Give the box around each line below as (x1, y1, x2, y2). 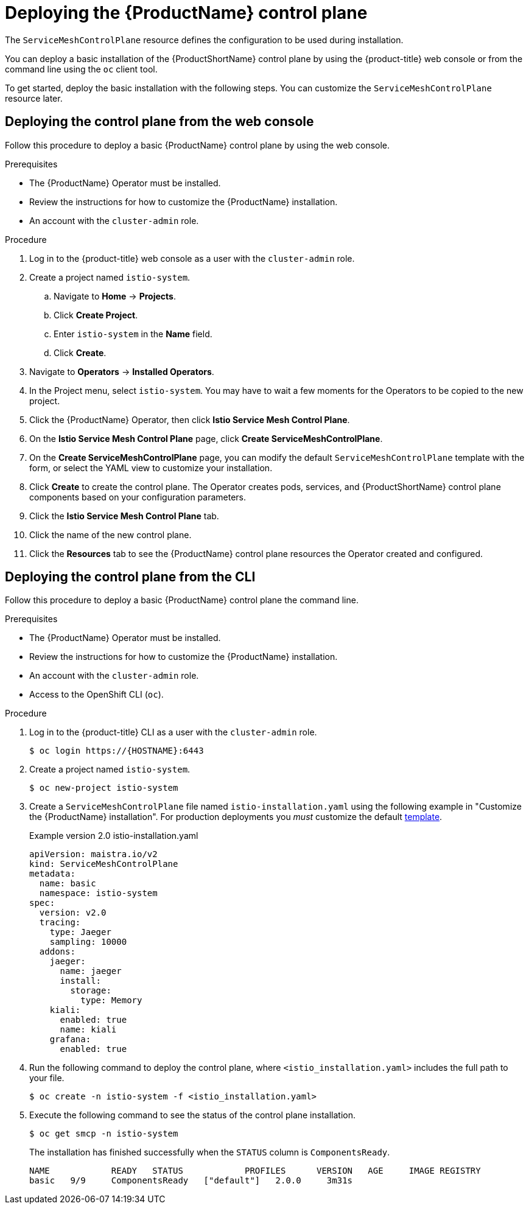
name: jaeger (60, 966, 122, 976)
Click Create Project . (54, 309, 138, 320)
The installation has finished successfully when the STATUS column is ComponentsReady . (29, 1147, 390, 1158)
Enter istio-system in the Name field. (54, 328, 212, 339)
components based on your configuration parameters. (29, 491, 247, 502)
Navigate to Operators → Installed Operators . (29, 366, 214, 377)
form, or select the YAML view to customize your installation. (29, 462, 273, 473)
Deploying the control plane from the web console (5, 114, 314, 130)
